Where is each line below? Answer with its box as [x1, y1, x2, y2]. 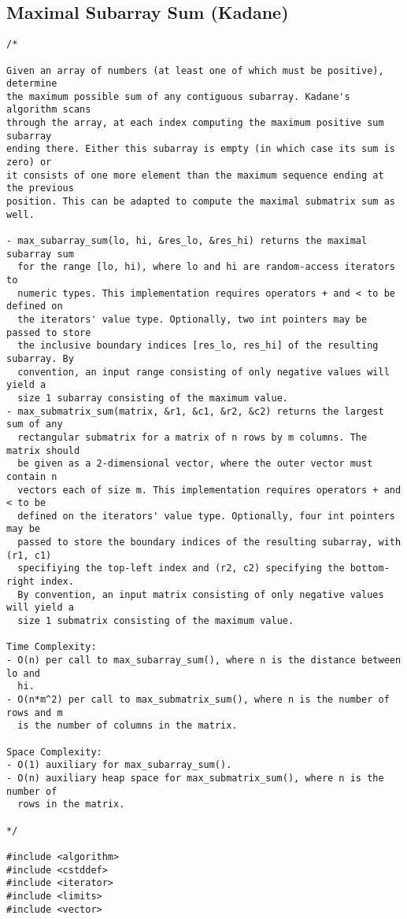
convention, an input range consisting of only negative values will [17, 366, 390, 378]
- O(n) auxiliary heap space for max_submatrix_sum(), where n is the [6, 772, 384, 784]
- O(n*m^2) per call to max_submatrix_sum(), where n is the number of [6, 694, 390, 706]
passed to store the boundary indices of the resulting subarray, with [17, 537, 401, 548]
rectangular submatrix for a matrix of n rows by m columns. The [17, 431, 368, 443]
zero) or [6, 157, 52, 168]
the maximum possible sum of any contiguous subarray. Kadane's [6, 90, 350, 102]
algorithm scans [6, 104, 91, 116]
